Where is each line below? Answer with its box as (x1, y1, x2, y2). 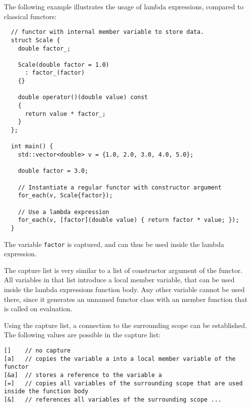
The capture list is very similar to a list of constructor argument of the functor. (4, 265, 243, 275)
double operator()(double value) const (18, 94, 148, 101)
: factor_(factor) (25, 69, 85, 77)
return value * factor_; (25, 110, 106, 117)
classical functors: (4, 11, 57, 21)
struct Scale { (11, 36, 60, 44)
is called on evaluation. (4, 303, 73, 314)
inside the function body (4, 388, 88, 395)
